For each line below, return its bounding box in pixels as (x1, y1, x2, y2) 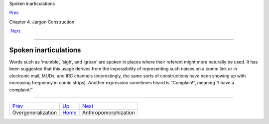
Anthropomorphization (82, 109, 135, 116)
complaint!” (9, 87, 33, 93)
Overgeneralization (12, 109, 57, 116)
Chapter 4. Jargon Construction (9, 19, 75, 25)
